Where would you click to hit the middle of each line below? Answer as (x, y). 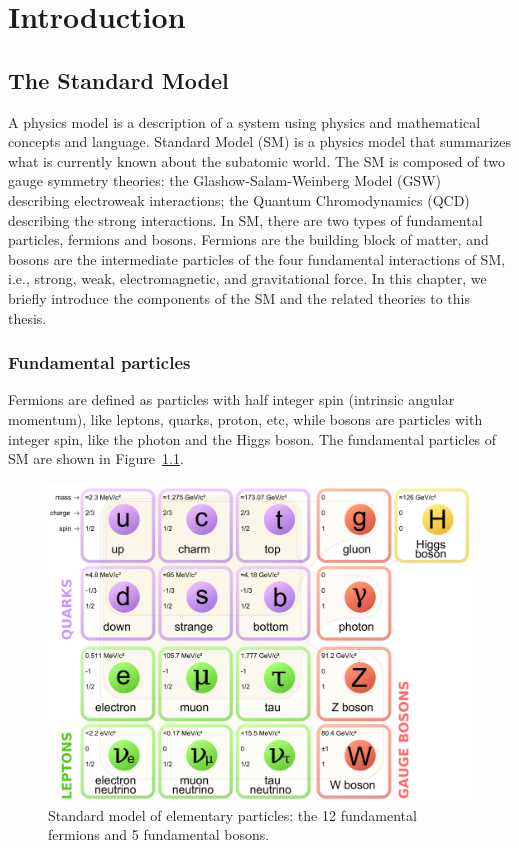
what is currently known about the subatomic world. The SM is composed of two (257, 160)
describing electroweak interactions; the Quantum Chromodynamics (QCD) (239, 199)
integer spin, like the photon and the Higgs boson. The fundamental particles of (252, 438)
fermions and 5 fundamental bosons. (159, 834)
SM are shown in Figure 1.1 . (96, 458)
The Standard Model (118, 79)
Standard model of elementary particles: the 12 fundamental (232, 814)
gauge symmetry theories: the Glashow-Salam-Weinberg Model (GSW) (224, 180)
